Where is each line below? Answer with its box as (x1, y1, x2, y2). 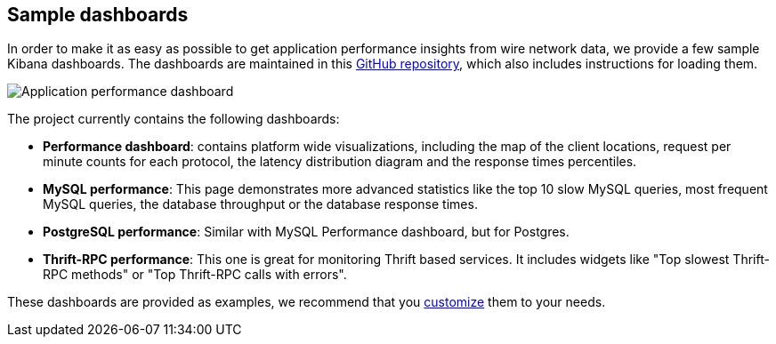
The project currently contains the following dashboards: (7, 111, 340, 127)
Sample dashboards (7, 4, 189, 26)
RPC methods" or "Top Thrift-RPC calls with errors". (43, 267, 347, 283)
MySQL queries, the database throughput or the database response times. (43, 196, 478, 212)
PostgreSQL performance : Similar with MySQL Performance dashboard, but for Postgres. (43, 224, 570, 240)
